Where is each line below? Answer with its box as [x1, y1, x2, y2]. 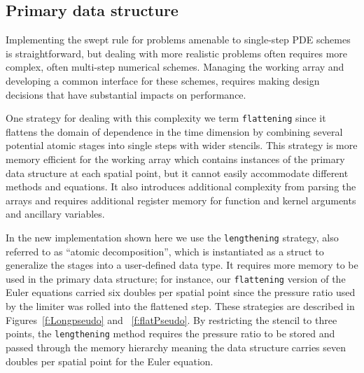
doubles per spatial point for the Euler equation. [6, 353, 213, 368]
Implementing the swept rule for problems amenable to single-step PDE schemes [6, 32, 351, 47]
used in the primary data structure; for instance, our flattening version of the [6, 271, 346, 286]
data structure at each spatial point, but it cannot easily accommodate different [6, 165, 349, 180]
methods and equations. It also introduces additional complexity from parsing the [6, 179, 356, 194]
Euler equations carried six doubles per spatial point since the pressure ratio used [6, 285, 356, 300]
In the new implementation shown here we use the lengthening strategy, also [6, 230, 339, 244]
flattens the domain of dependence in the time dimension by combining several [6, 124, 343, 139]
